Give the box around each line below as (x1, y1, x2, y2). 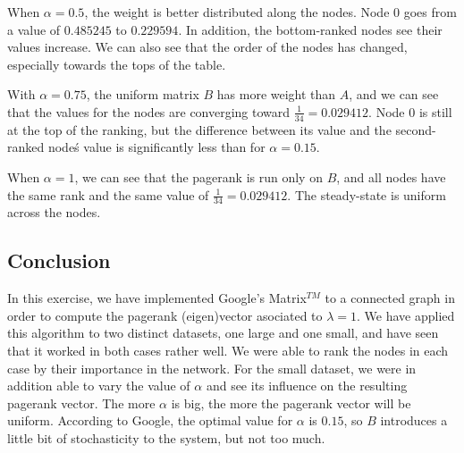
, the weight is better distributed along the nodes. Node (84, 3, 390, 21)
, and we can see (349, 85, 439, 104)
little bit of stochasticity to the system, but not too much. (7, 428, 325, 447)
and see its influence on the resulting (206, 376, 408, 395)
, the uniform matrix (86, 85, 199, 104)
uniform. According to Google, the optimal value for (7, 411, 293, 430)
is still (418, 102, 452, 121)
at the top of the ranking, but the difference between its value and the (7, 120, 392, 138)
